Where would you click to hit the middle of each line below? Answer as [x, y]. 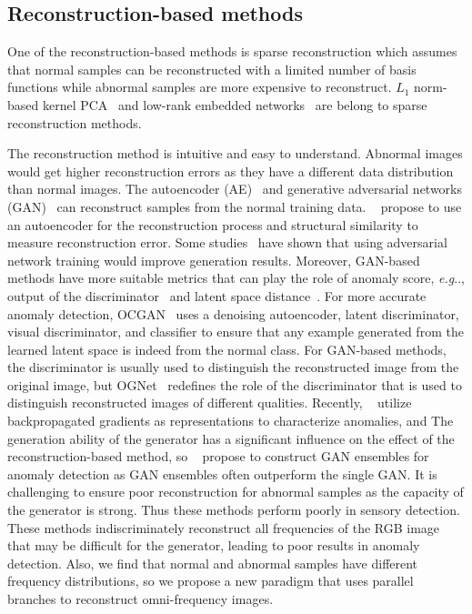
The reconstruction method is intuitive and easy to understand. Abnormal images [235, 153]
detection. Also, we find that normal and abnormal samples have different [213, 563]
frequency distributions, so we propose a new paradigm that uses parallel [211, 581]
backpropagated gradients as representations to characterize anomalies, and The [231, 421]
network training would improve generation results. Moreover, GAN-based [214, 260]
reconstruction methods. [75, 122]
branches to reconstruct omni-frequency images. [141, 599]
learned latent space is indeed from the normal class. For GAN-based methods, [227, 349]
